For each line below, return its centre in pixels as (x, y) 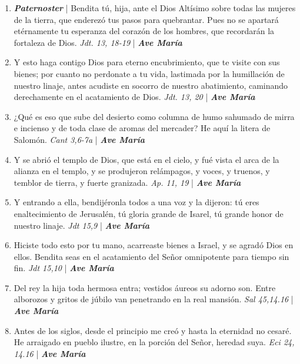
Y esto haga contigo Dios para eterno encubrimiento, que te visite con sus (147, 62)
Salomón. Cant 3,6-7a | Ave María (79, 139)
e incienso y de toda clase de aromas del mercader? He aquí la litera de (142, 128)
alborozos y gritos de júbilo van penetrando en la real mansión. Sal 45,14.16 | (154, 299)
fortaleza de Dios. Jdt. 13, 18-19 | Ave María (98, 42)
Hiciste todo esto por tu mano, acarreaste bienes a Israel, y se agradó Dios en (154, 245)
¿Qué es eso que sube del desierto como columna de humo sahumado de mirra (154, 116)
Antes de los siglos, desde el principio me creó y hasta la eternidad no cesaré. (153, 330)
